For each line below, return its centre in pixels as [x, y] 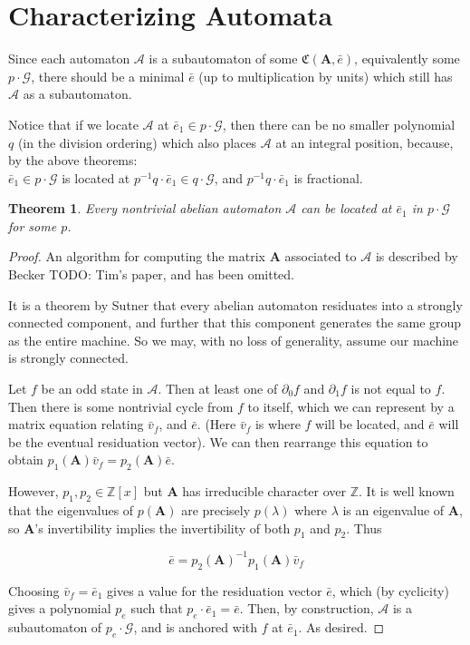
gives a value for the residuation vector [215, 590]
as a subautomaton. [77, 94]
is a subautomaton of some [223, 59]
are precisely [216, 510]
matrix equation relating [76, 424]
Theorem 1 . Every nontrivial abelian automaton [145, 208]
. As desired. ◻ [341, 627]
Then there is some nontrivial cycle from [121, 406]
